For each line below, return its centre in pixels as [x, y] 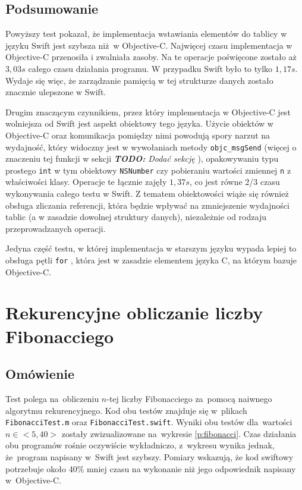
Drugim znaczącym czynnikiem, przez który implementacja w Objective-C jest [148, 111]
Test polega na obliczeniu [52, 399]
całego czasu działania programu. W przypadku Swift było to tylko [150, 68]
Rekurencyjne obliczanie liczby [134, 312]
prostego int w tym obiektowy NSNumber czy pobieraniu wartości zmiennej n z [148, 170]
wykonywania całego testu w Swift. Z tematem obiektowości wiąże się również [147, 194]
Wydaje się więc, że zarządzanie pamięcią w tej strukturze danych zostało [139, 80]
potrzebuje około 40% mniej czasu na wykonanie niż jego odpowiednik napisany [151, 468]
